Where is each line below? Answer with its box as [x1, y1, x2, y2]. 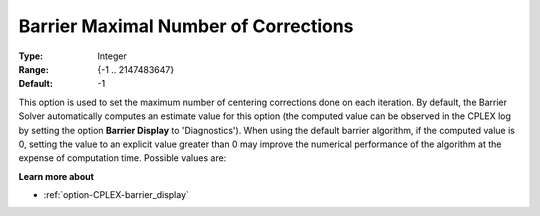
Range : [18, 63, 49, 75]
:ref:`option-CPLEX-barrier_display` [43, 189, 190, 201]
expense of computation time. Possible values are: [18, 152, 227, 164]
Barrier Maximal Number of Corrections [18, 15, 354, 37]
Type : [18, 50, 44, 62]
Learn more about [18, 170, 95, 182]
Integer [97, 50, 127, 62]
